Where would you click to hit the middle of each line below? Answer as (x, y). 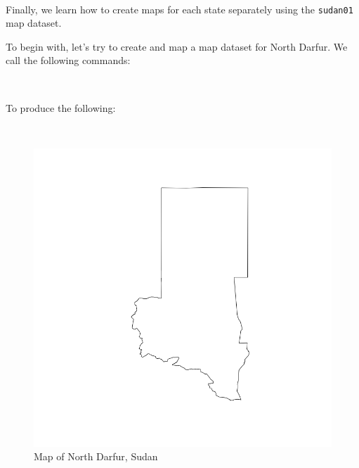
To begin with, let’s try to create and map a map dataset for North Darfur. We (177, 46)
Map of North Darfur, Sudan (96, 456)
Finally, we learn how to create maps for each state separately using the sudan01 (179, 9)
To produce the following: (61, 107)
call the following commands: (68, 60)
